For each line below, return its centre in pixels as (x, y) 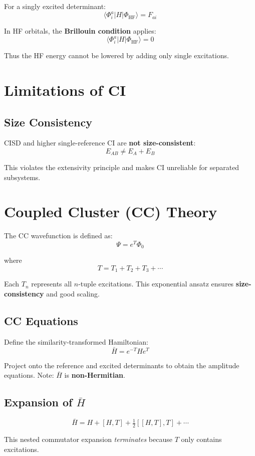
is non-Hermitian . (95, 375)
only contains (201, 439)
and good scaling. (73, 294)
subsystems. (22, 177)
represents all (52, 284)
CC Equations (41, 321)
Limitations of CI (65, 90)
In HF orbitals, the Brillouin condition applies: (80, 31)
